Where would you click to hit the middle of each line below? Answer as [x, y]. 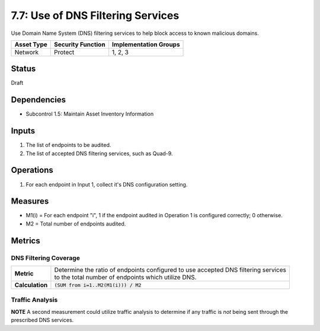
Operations [32, 170]
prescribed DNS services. [42, 320]
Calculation [31, 285]
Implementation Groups [146, 44]
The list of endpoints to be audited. [68, 145]
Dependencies [39, 100]
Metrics [26, 241]
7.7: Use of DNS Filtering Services [95, 15]
